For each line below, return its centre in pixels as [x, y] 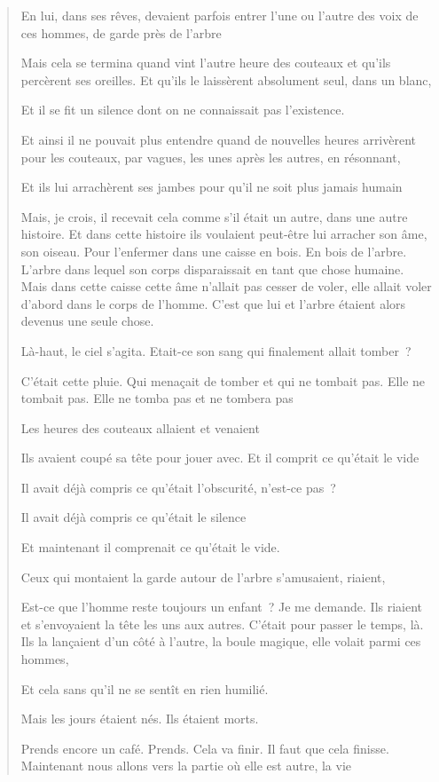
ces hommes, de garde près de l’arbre [121, 32]
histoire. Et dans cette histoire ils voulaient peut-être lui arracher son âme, [224, 234]
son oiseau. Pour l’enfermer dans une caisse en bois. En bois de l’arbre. [214, 251]
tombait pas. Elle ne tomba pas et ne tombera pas [157, 398]
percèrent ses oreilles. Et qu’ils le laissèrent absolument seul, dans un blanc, [226, 79]
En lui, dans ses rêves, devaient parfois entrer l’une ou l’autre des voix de [219, 15]
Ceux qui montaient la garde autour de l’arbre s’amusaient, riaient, [203, 577]
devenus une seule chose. [87, 321]
